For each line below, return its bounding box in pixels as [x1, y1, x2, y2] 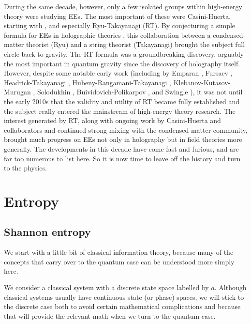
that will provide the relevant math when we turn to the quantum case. [4, 310, 216, 321]
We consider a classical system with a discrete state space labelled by [4, 282, 209, 293]
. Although [214, 282, 247, 293]
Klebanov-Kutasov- [173, 77, 231, 87]
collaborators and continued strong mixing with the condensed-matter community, [4, 124, 248, 135]
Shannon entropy [4, 224, 91, 239]
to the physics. [4, 163, 47, 173]
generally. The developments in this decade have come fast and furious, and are [4, 143, 239, 154]
